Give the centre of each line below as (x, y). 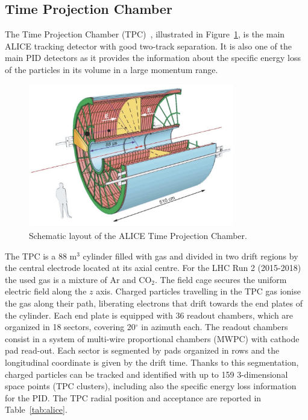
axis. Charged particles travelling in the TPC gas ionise (198, 291)
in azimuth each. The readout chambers (215, 327)
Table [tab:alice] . (36, 409)
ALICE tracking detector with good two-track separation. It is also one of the (148, 46)
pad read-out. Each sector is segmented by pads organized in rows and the (142, 350)
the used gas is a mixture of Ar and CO (78, 279)
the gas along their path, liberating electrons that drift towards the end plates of (154, 303)
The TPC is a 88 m (41, 256)
